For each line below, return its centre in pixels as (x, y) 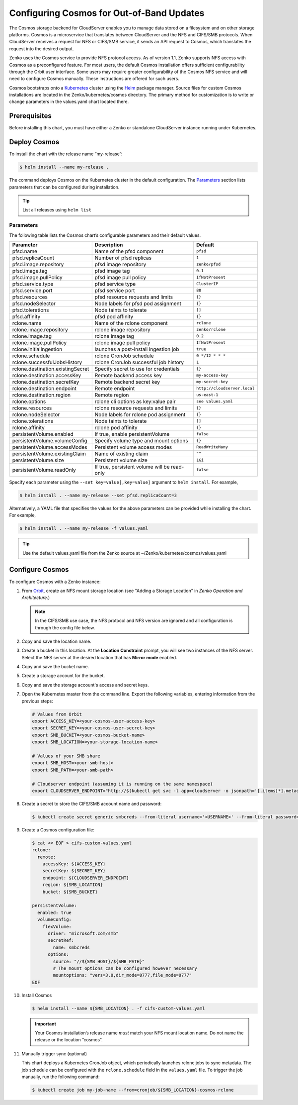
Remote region (112, 395)
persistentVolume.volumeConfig (50, 440)
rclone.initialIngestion (37, 349)
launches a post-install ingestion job (137, 349)
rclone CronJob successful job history (139, 362)
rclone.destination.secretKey (46, 382)
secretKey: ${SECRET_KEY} (74, 871)
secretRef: (61, 941)
